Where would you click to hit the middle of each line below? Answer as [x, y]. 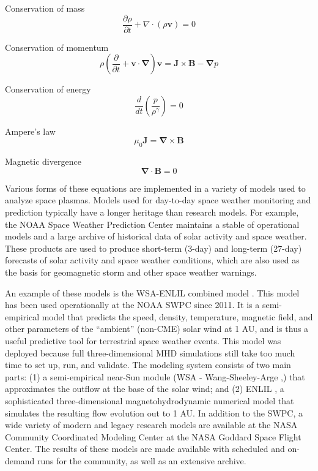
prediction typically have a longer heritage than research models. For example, [152, 212]
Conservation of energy [48, 89]
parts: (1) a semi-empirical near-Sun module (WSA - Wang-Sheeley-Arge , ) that [155, 376]
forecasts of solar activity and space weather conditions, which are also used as [152, 260]
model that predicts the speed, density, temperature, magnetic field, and [177, 316]
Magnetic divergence [43, 161]
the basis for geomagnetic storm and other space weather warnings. [131, 272]
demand [20, 460]
